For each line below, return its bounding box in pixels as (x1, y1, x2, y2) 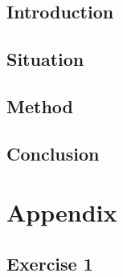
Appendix (6, 196, 117, 229)
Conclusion (6, 141, 100, 165)
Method (6, 93, 73, 118)
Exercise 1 (6, 251, 93, 275)
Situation (6, 47, 84, 71)
